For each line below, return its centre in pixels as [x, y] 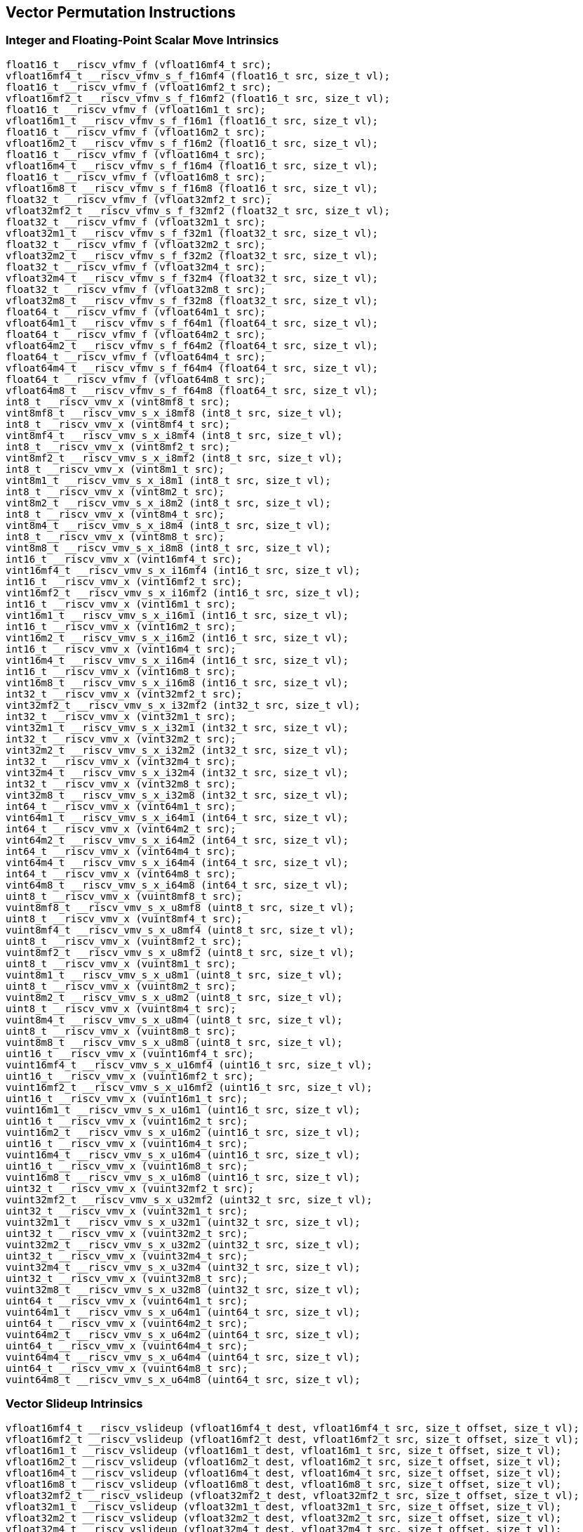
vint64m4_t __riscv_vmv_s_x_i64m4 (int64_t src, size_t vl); [177, 862]
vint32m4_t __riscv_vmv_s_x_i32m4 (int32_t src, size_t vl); [177, 772]
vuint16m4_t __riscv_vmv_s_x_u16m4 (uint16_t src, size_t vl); [183, 1154]
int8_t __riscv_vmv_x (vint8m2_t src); [115, 491]
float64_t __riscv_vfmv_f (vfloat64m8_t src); [136, 379]
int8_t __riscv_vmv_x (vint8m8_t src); [115, 536]
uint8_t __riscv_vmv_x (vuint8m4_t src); [121, 1008]
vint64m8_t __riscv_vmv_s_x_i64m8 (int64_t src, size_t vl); [177, 885]
